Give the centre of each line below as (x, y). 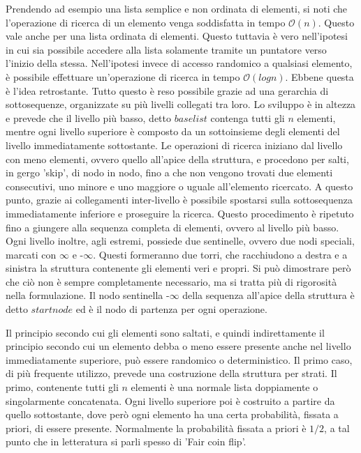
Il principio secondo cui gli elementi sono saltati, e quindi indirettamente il (165, 332)
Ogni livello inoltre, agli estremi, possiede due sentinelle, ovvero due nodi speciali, (180, 241)
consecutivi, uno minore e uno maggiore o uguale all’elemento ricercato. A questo (179, 186)
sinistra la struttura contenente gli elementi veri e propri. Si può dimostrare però (178, 268)
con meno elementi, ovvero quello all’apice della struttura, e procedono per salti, (177, 159)
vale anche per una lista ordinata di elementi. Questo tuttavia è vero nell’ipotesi (177, 36)
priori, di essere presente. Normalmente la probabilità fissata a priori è (156, 428)
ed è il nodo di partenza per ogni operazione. (171, 309)
